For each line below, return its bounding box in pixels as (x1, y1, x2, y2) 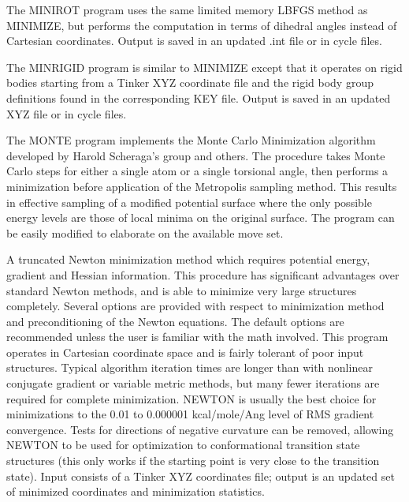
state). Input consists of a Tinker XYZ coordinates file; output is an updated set (6, 467, 395, 484)
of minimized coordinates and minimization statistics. (6, 483, 265, 500)
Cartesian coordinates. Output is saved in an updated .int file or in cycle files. (6, 32, 382, 49)
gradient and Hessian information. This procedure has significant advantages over (6, 266, 400, 283)
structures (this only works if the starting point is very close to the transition (6, 452, 380, 469)
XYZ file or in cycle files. (6, 105, 127, 122)
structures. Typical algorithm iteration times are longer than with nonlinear (6, 359, 373, 376)
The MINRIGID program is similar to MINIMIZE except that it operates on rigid (6, 58, 403, 75)
